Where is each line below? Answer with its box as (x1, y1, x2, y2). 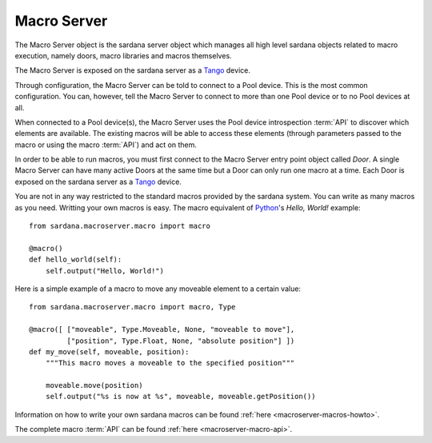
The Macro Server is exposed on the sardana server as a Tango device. (14, 66, 251, 75)
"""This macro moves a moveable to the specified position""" (45, 358, 295, 368)
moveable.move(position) (45, 381, 143, 390)
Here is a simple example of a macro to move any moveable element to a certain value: (14, 284, 302, 293)
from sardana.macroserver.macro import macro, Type (29, 302, 236, 312)
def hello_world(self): (29, 255, 122, 264)
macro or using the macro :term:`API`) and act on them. (14, 140, 198, 150)
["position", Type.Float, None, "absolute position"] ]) (66, 336, 295, 345)
